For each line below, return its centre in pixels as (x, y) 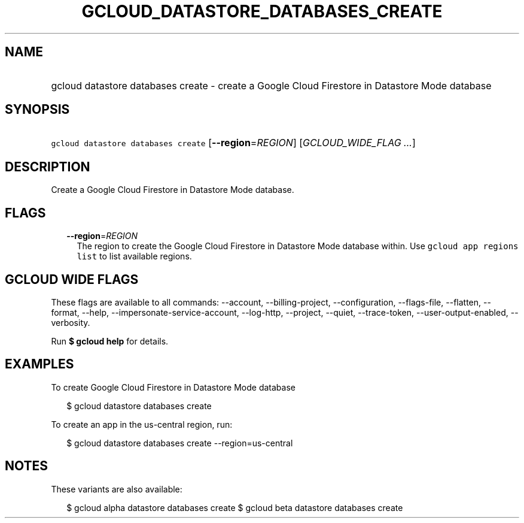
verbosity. (71, 322)
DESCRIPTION (48, 167)
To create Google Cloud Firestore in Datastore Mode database (173, 387)
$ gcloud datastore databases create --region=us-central (180, 443)
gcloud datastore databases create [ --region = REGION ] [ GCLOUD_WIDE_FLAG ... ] (233, 143)
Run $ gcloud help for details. (110, 341)
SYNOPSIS (37, 110)
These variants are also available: (117, 489)
